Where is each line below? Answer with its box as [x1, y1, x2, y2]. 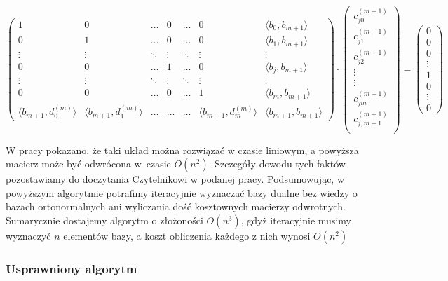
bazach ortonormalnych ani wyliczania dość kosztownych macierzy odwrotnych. [6, 199, 346, 214]
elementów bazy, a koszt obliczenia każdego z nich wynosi [63, 228, 311, 242]
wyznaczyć [6, 228, 51, 242]
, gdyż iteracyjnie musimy [240, 212, 351, 227]
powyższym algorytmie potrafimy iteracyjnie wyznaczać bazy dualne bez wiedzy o [6, 185, 358, 200]
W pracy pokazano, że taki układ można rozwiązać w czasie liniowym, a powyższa [6, 142, 359, 157]
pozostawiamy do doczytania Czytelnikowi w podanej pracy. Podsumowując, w [6, 172, 345, 186]
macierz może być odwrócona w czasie [6, 156, 171, 171]
